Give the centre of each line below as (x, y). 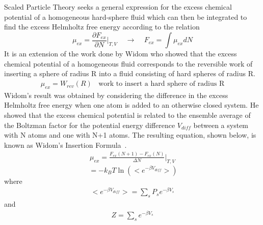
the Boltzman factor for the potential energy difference (90, 125)
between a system (221, 125)
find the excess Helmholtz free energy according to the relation (102, 27)
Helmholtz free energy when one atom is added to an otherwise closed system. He (131, 105)
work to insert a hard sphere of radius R (162, 84)
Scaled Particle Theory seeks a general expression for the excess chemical (118, 7)
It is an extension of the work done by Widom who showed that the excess (121, 54)
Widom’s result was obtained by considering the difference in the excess (116, 95)
